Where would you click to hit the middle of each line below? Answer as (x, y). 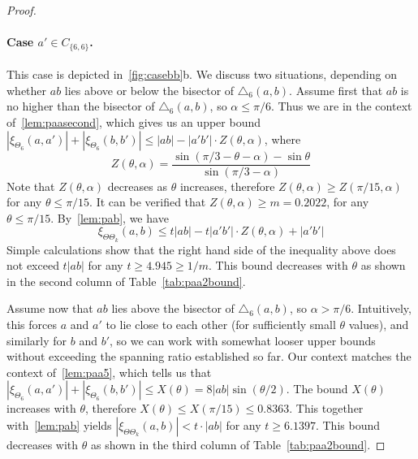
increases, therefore (227, 186)
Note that (31, 186)
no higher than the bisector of (81, 106)
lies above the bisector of (173, 308)
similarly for (37, 340)
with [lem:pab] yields (59, 425)
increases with (41, 408)
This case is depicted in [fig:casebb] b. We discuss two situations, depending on (202, 74)
